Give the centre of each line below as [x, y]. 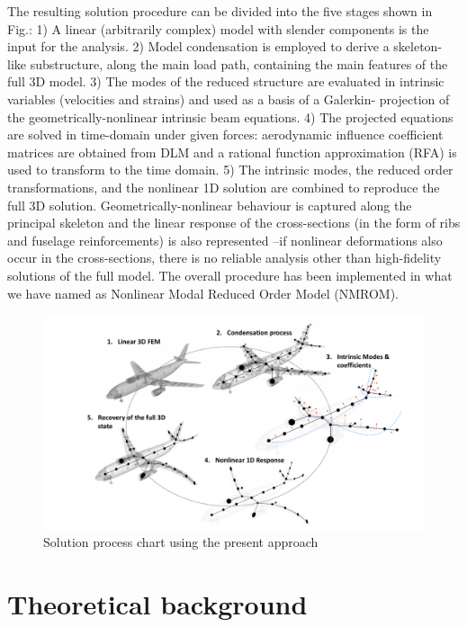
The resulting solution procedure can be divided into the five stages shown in [220, 11]
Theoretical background [157, 603]
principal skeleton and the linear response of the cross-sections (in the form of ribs [234, 223]
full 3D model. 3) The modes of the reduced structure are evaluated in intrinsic [226, 81]
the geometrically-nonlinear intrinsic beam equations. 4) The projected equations [230, 116]
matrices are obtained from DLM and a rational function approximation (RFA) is [232, 152]
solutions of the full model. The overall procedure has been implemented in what [230, 275]
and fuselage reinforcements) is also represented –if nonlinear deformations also [225, 240]
